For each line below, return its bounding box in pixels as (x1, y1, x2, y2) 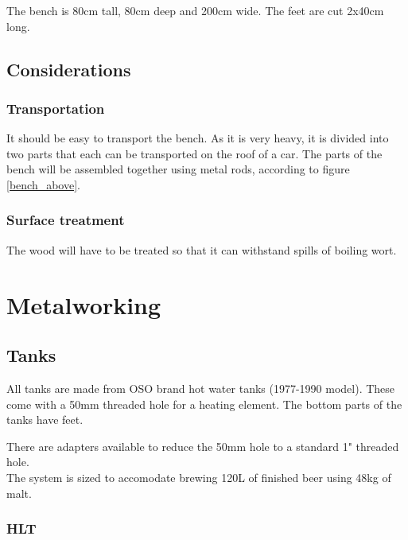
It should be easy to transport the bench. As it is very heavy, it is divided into (6, 130, 389, 146)
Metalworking (6, 288, 161, 321)
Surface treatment (6, 210, 125, 230)
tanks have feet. (6, 411, 84, 428)
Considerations (6, 56, 131, 81)
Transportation (6, 98, 105, 118)
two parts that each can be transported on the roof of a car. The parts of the (6, 145, 383, 161)
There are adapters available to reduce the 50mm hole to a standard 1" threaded (6, 437, 399, 454)
